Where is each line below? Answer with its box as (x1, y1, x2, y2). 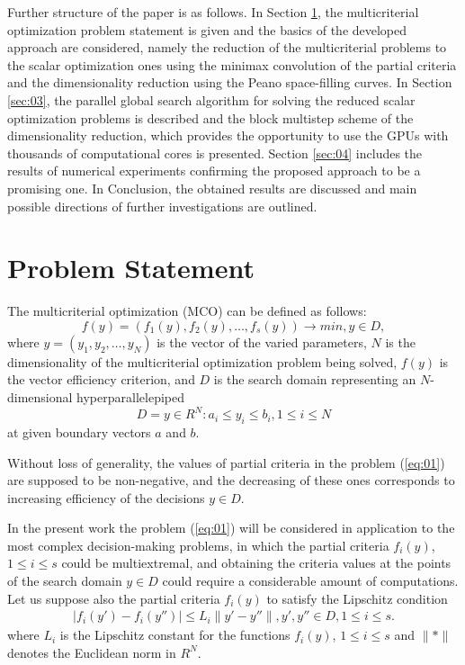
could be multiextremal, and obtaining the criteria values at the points (61, 553, 452, 572)
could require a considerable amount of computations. (162, 571, 459, 590)
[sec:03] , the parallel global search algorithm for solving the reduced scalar (7, 90, 416, 109)
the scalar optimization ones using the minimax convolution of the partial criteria (7, 55, 457, 74)
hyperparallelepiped (76, 388, 184, 407)
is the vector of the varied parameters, (156, 332, 367, 351)
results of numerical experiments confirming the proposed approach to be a (7, 161, 421, 180)
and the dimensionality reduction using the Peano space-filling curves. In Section (7, 73, 452, 92)
